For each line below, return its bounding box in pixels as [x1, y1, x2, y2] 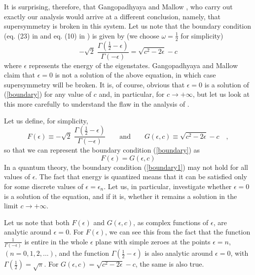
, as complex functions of [133, 217, 209, 227]
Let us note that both [4, 217, 70, 227]
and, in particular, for [99, 89, 165, 99]
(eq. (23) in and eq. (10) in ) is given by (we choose [4, 30, 159, 40]
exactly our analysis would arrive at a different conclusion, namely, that [4, 11, 221, 21]
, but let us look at [192, 89, 250, 99]
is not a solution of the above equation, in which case [55, 70, 216, 80]
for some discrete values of [4, 181, 83, 192]
